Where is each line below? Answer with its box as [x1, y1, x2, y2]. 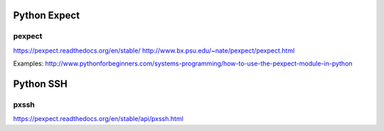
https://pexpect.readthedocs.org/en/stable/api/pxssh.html [13, 115, 184, 123]
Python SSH [13, 78, 68, 90]
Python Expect [13, 9, 80, 21]
